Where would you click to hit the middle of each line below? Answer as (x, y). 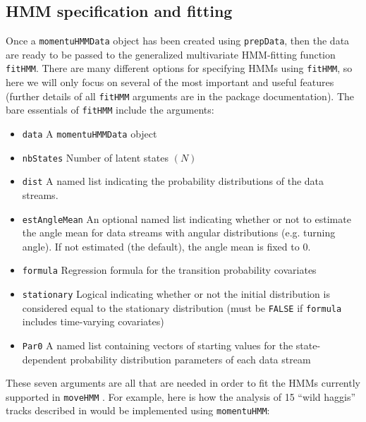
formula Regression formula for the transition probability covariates (169, 270)
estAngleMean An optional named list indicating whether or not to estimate (187, 218)
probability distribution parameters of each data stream (190, 359)
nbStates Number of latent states (95, 157)
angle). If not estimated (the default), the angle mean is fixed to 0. (166, 246)
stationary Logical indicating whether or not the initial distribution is (176, 294)
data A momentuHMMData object (90, 134)
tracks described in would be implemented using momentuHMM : (138, 410)
